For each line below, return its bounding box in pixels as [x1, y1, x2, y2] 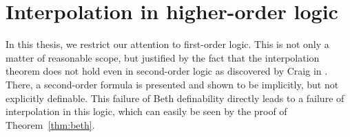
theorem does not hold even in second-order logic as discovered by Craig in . [6, 64, 328, 78]
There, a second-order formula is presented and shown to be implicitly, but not [6, 77, 339, 91]
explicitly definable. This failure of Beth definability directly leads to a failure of [6, 90, 344, 105]
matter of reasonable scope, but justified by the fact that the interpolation [6, 50, 320, 64]
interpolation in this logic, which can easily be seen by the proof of [6, 104, 287, 119]
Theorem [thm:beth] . [6, 117, 95, 132]
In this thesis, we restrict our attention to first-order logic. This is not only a [6, 37, 329, 51]
